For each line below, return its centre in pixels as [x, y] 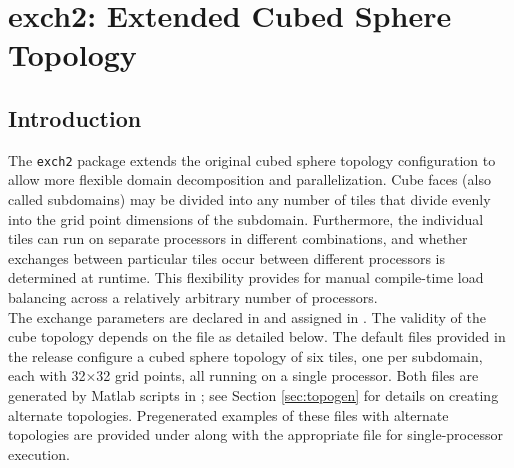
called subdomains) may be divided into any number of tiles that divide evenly [249, 199]
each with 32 [47, 375]
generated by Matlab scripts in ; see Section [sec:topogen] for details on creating [253, 394]
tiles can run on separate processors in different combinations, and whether [238, 238]
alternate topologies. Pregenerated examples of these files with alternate [228, 414]
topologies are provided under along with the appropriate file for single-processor [255, 434]
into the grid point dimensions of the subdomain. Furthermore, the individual [246, 218]
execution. [39, 453]
